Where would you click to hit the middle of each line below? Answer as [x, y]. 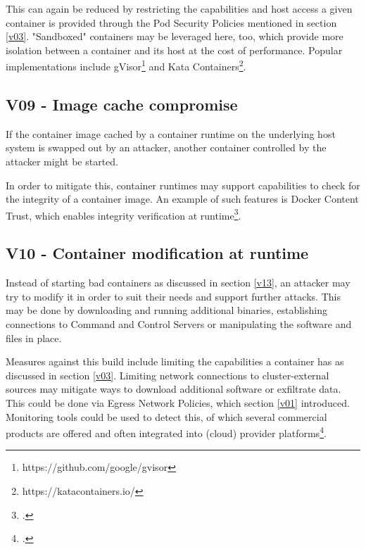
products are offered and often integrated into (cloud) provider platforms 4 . [166, 432]
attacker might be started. [62, 162]
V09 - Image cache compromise [122, 105]
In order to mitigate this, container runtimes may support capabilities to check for [183, 185]
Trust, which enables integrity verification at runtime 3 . [124, 214]
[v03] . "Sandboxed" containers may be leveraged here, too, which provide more [175, 36]
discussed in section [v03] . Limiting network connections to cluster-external [168, 375]
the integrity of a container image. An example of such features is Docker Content [182, 199]
